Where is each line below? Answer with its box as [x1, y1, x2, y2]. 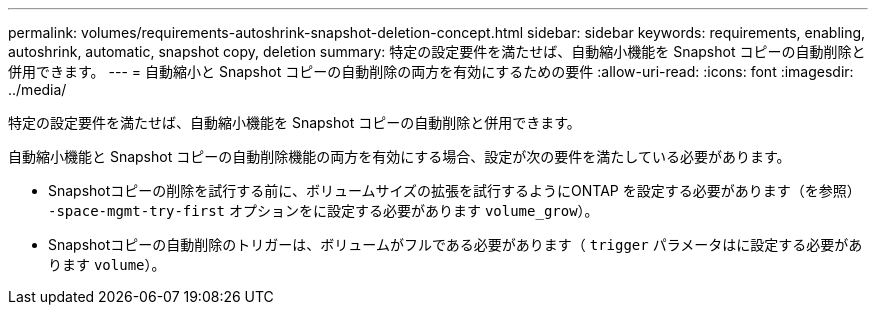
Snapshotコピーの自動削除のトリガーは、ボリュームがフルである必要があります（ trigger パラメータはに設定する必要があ [48, 236, 863, 253]
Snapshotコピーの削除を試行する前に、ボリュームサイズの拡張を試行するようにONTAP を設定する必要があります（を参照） [48, 182, 861, 199]
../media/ [8, 81, 67, 98]
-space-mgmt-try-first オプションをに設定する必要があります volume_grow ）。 [48, 202, 599, 219]
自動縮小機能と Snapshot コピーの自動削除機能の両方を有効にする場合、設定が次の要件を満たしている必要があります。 [8, 148, 791, 165]
